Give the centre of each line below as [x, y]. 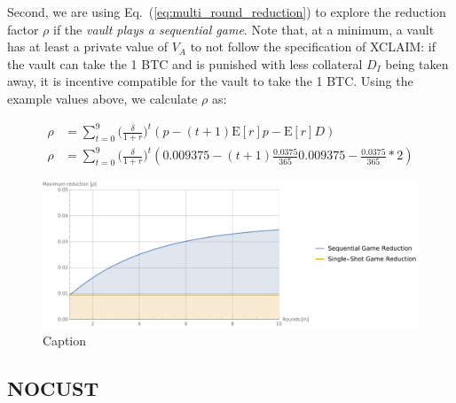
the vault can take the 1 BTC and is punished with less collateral [185, 63]
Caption [65, 340]
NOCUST [53, 387]
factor [23, 29]
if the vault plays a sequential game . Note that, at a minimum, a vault [244, 29]
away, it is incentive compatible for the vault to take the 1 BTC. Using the [210, 81]
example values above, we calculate [102, 98]
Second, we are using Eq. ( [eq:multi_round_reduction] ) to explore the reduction [227, 12]
